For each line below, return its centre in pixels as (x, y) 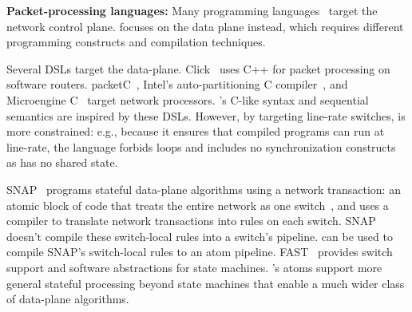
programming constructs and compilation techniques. (136, 42)
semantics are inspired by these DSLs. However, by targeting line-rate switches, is (206, 115)
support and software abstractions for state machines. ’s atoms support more (194, 267)
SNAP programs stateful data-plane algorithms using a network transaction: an (204, 189)
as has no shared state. (62, 162)
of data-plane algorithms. (68, 299)
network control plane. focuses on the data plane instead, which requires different (205, 26)
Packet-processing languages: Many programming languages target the (192, 10)
